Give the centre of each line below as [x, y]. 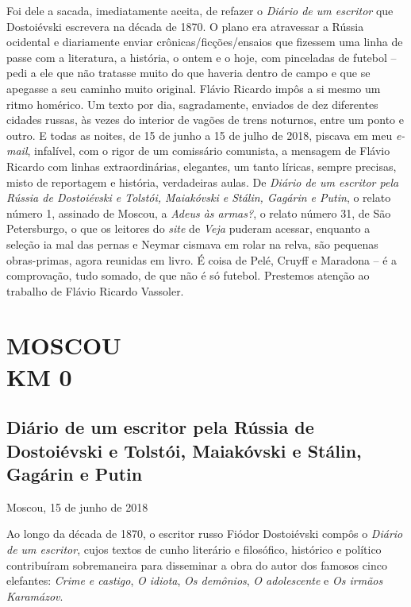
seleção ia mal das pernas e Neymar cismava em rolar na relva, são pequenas [192, 244]
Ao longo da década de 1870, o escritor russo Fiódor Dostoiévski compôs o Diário [205, 534]
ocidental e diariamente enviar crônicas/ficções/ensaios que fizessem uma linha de [205, 42]
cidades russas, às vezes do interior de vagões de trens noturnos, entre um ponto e [205, 120]
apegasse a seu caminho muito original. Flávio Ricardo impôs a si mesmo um [194, 88]
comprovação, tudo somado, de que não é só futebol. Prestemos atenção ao [188, 275]
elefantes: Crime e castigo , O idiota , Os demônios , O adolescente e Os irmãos [195, 580]
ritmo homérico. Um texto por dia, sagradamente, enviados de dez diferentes [192, 104]
